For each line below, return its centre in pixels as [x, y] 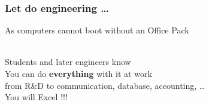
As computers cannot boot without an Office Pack [97, 30]
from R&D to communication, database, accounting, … [105, 85]
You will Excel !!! [36, 97]
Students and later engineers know [68, 62]
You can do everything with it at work [78, 73]
